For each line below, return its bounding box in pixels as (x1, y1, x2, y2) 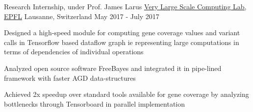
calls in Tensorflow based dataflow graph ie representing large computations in (4, 37, 239, 47)
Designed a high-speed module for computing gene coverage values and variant (4, 27, 240, 38)
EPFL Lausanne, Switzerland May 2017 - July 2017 (4, 11, 159, 21)
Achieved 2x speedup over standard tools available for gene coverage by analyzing (4, 89, 249, 99)
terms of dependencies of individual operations (4, 46, 144, 57)
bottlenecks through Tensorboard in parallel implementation (4, 98, 185, 109)
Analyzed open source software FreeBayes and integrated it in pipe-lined (4, 63, 222, 73)
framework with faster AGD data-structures (4, 72, 136, 83)
